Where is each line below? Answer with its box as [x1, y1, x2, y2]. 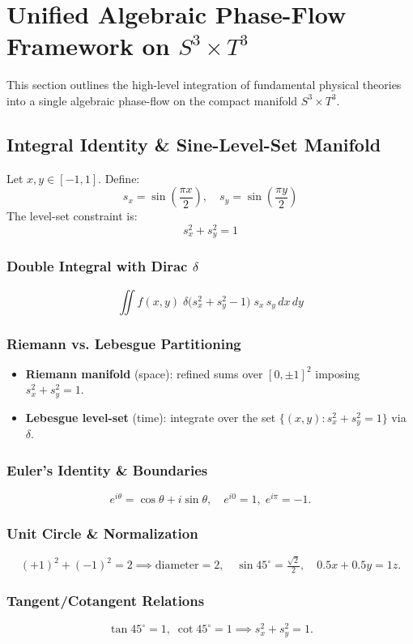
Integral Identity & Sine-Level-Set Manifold [6, 131, 381, 156]
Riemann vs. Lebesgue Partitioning [6, 333, 241, 353]
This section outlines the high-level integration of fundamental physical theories [6, 76, 402, 93]
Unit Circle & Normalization [6, 523, 198, 544]
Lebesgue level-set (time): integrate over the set [25, 408, 276, 425]
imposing [315, 365, 360, 382]
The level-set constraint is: [6, 207, 138, 224]
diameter [155, 560, 199, 572]
